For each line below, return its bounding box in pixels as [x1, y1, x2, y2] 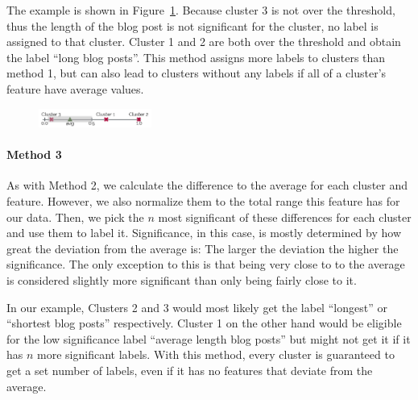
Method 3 [6, 146, 62, 163]
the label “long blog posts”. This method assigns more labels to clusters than [6, 48, 386, 65]
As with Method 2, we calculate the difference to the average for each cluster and [6, 177, 408, 194]
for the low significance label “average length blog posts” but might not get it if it [6, 330, 411, 347]
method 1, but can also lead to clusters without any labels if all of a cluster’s [6, 65, 387, 81]
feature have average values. [6, 80, 144, 97]
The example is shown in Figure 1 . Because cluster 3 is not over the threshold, [6, 2, 395, 18]
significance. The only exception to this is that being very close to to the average [6, 256, 405, 273]
